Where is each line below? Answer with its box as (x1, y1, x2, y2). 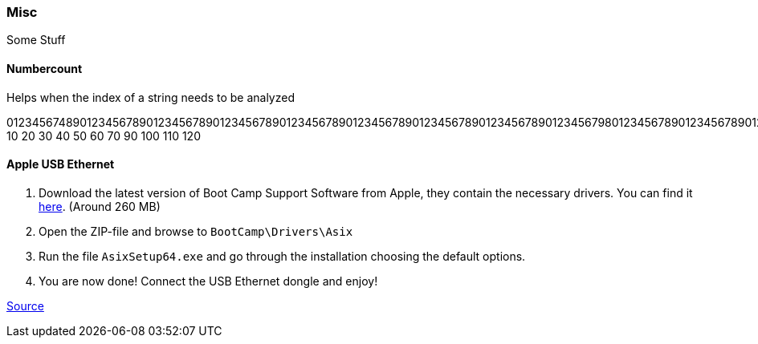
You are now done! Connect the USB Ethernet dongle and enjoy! (39, 273, 378, 288)
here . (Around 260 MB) (39, 199, 161, 213)
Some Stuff (6, 33, 66, 47)
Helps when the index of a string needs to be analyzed (6, 90, 295, 104)
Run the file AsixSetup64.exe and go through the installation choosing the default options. (39, 249, 526, 263)
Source (6, 298, 44, 313)
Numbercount (6, 61, 83, 75)
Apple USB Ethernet (6, 157, 115, 172)
